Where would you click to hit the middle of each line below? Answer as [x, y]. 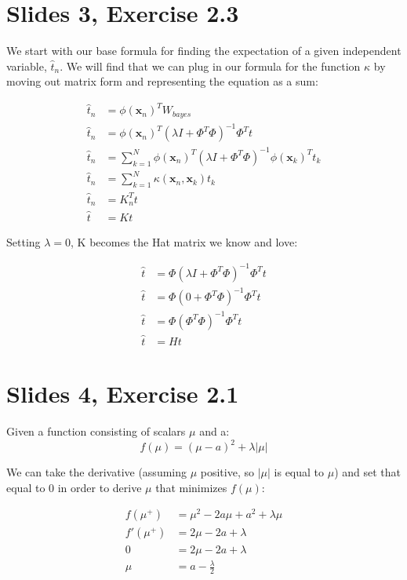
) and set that [368, 472]
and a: [214, 431]
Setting [24, 241]
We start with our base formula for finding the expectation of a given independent [204, 51]
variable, [27, 66]
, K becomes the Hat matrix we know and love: [184, 241]
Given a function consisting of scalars [96, 431]
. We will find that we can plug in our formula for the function [210, 66]
